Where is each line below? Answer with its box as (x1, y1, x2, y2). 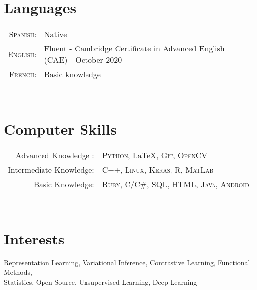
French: (9, 68, 37, 80)
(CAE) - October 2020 (44, 54, 122, 66)
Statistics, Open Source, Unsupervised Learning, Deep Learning (4, 276, 197, 287)
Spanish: (9, 28, 37, 40)
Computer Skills (4, 118, 117, 139)
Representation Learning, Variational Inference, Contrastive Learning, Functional (4, 257, 250, 267)
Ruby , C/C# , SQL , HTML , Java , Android (102, 178, 249, 190)
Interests (4, 228, 65, 248)
